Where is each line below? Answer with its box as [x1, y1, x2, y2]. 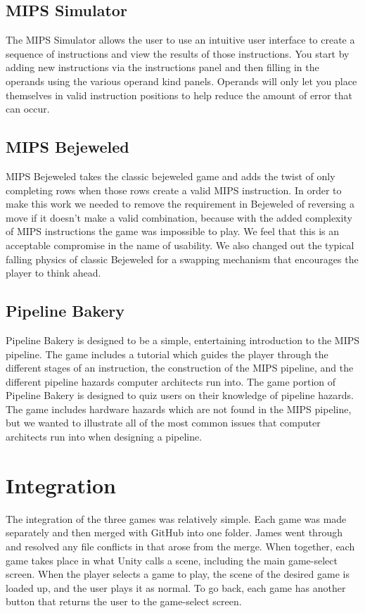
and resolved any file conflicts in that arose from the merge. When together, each [6, 538, 355, 553]
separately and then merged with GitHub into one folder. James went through [6, 525, 342, 540]
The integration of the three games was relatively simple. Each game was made [6, 511, 347, 526]
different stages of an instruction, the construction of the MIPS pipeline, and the [6, 360, 354, 375]
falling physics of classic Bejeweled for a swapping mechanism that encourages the [6, 251, 359, 266]
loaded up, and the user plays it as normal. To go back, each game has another [6, 580, 346, 595]
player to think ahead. [6, 265, 101, 280]
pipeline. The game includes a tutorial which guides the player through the [6, 346, 328, 361]
